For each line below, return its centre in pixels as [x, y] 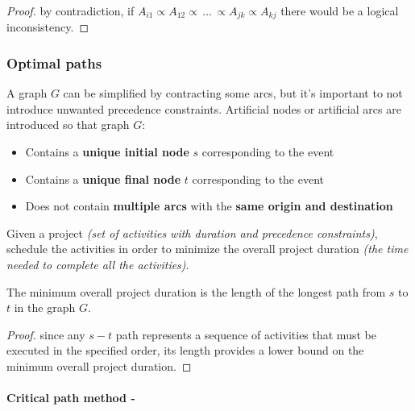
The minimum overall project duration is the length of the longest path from [196, 291]
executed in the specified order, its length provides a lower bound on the [185, 350]
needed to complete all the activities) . [98, 265]
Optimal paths [54, 62]
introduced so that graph [68, 125]
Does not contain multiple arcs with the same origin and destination [209, 206]
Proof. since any [46, 334]
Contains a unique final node [103, 179]
